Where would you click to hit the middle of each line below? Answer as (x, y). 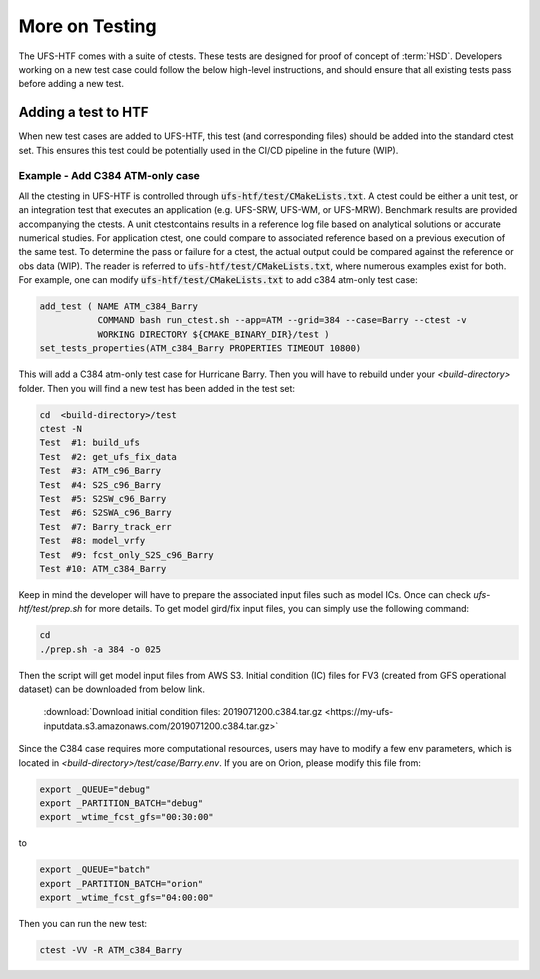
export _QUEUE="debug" (95, 789)
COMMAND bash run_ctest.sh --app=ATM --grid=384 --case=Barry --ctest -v (282, 320)
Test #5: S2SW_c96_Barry (103, 498)
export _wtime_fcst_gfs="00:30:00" (126, 817)
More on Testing (87, 26)
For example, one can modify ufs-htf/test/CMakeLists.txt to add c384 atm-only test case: (218, 280)
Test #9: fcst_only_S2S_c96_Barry (126, 554)
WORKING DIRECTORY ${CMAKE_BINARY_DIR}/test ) (213, 334)
